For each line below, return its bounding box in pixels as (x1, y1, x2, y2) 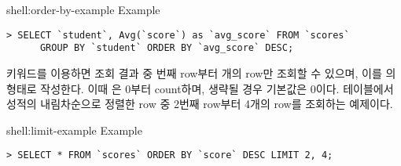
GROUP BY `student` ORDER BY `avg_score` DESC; (39, 42, 294, 54)
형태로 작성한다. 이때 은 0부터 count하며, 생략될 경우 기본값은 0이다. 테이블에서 (6, 80, 394, 96)
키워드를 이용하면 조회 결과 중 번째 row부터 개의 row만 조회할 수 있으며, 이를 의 (6, 64, 396, 81)
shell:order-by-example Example (6, 2, 160, 17)
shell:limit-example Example (6, 121, 142, 138)
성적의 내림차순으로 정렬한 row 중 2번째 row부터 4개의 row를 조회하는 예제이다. (6, 96, 393, 112)
